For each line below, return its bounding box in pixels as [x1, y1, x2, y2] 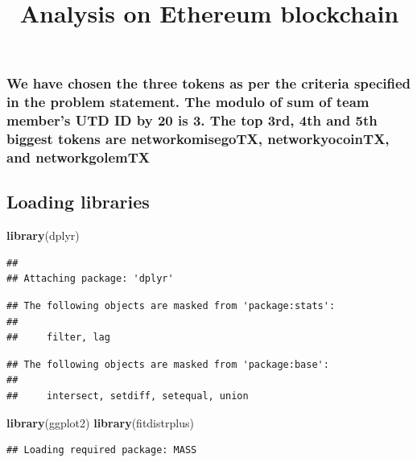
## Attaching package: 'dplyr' [6, 273, 174, 285]
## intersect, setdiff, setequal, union [6, 390, 249, 402]
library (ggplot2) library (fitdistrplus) [6, 414, 194, 431]
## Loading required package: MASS [6, 444, 197, 456]
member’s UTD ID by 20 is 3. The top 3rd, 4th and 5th [6, 110, 378, 130]
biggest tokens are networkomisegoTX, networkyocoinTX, [6, 129, 390, 149]
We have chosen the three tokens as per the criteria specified [6, 73, 411, 93]
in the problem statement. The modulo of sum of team [6, 92, 370, 112]
